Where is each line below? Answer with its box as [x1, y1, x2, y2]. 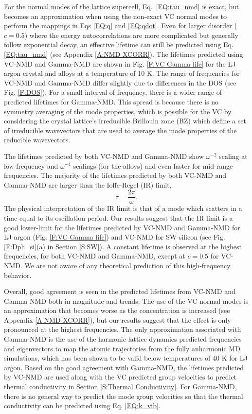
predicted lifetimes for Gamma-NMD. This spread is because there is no [4, 96, 219, 106]
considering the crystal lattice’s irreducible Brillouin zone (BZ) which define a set [4, 116, 246, 126]
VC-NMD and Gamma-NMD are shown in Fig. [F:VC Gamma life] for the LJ [4, 58, 236, 69]
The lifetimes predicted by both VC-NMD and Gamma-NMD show [4, 151, 204, 161]
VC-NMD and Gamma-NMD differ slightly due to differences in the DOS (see [4, 77, 236, 87]
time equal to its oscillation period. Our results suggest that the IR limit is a [4, 212, 233, 223]
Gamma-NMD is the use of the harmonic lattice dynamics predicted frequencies [4, 334, 242, 344]
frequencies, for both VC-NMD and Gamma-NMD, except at [4, 251, 185, 261]
